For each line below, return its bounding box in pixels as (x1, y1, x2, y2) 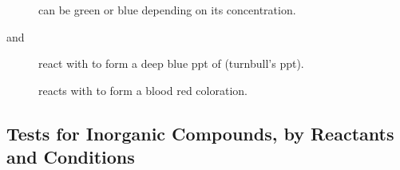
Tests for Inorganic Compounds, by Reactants (6, 121, 394, 145)
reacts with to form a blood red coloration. (38, 81, 248, 98)
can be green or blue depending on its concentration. (38, 2, 296, 18)
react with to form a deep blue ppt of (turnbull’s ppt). (38, 55, 304, 72)
